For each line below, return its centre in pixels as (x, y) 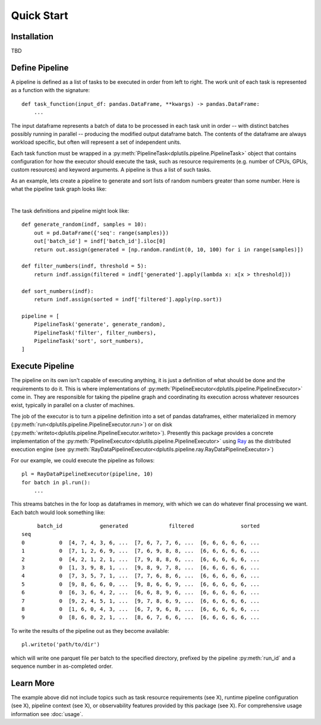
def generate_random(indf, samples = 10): (84, 225)
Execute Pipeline (43, 366)
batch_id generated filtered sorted (148, 526)
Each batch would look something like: (58, 512)
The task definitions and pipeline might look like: (70, 211)
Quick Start (40, 15)
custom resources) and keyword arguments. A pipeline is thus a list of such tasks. (111, 170)
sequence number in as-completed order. (62, 666)
